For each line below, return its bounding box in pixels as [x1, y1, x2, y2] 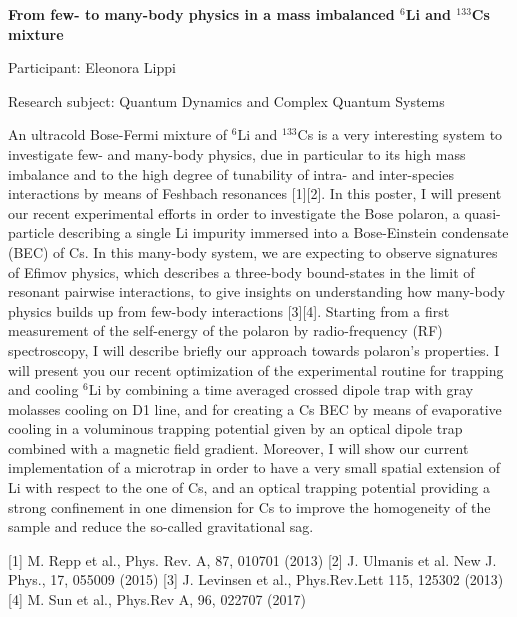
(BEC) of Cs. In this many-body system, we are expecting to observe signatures [8, 241, 498, 262]
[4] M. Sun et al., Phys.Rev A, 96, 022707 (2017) [8, 589, 306, 610]
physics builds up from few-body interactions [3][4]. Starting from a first [8, 300, 450, 321]
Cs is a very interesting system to [297, 124, 503, 145]
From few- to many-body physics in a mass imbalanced [8, 4, 395, 24]
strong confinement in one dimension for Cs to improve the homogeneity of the [8, 496, 491, 517]
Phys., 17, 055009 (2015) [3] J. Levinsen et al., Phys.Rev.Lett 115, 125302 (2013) [8, 569, 504, 590]
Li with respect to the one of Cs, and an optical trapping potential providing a [8, 477, 490, 498]
